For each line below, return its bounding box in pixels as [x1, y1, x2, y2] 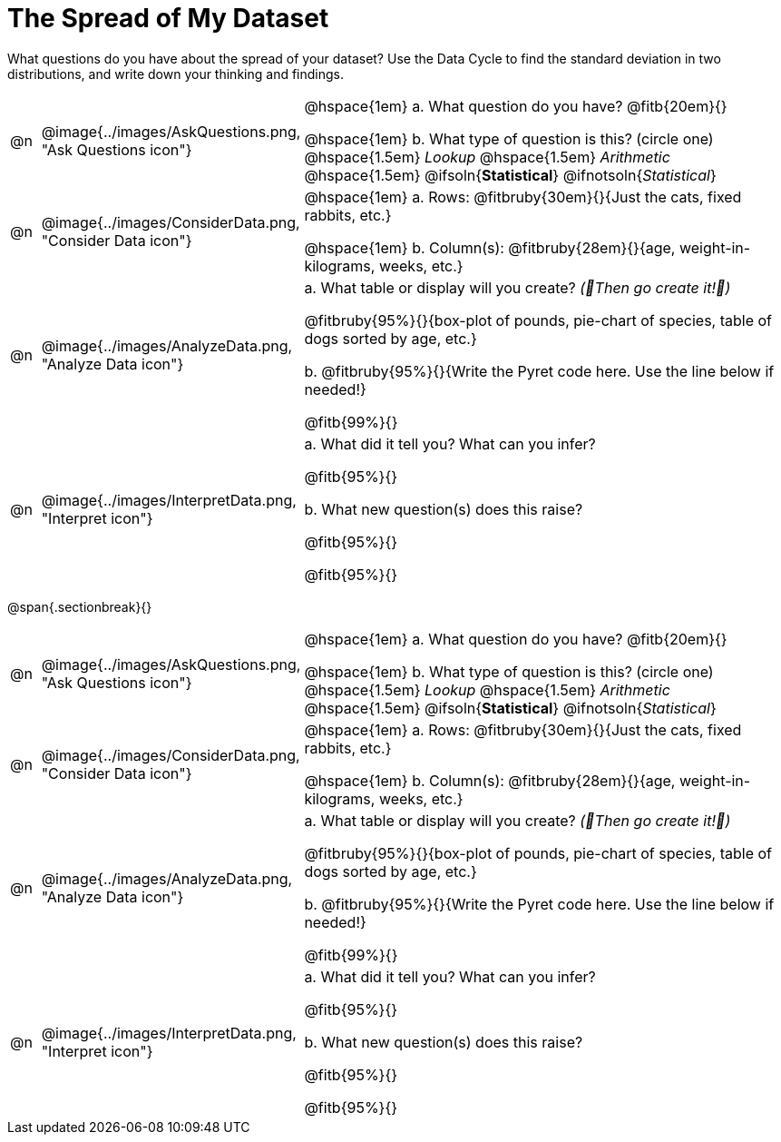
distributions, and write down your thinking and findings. [7, 65, 344, 82]
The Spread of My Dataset [7, 3, 329, 34]
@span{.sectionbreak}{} [7, 598, 152, 615]
